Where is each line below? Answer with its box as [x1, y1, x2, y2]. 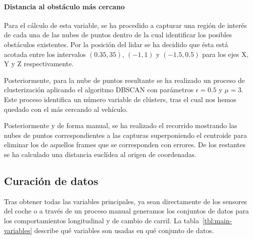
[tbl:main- [202, 215, 232, 225]
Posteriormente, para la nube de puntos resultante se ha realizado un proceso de [4, 75, 245, 85]
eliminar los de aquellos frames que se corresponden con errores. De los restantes [4, 139, 246, 150]
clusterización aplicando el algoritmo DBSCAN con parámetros [4, 84, 194, 95]
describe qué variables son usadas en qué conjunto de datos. [34, 225, 214, 235]
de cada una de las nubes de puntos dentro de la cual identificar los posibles [4, 29, 232, 40]
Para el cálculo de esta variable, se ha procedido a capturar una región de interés [4, 20, 247, 30]
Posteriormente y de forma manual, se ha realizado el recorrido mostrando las [4, 120, 237, 131]
